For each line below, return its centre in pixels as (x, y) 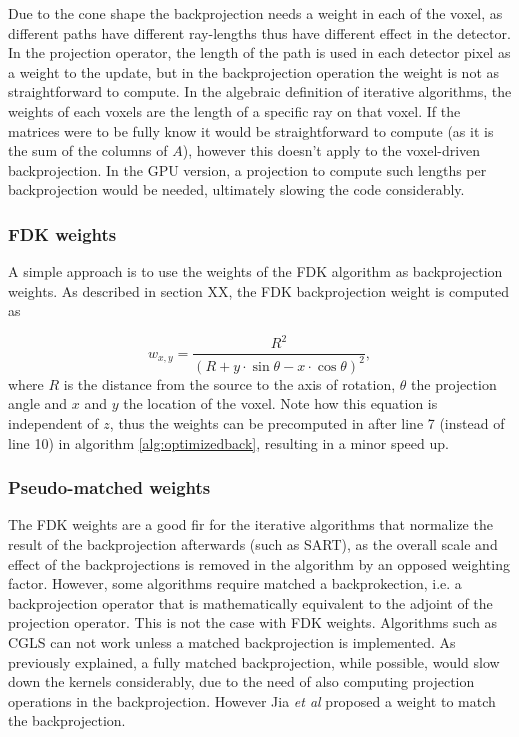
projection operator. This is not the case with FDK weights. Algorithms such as (253, 622)
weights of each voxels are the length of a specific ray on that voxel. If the (234, 110)
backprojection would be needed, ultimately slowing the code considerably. (236, 189)
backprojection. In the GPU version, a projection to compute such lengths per (247, 169)
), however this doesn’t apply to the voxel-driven (331, 150)
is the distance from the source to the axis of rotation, (229, 383)
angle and (38, 403)
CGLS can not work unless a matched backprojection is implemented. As (232, 642)
